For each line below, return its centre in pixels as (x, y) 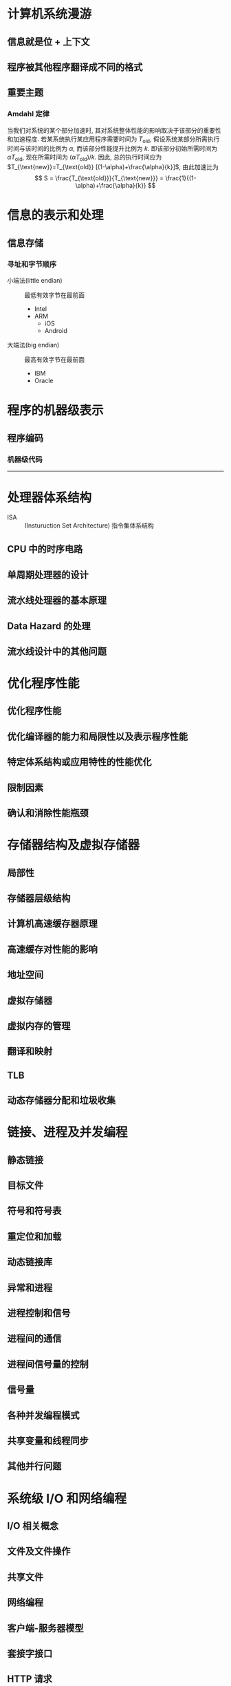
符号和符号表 (34, 1211)
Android (56, 331)
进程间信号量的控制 (48, 1364)
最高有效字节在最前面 (54, 360)
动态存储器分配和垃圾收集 (61, 1100)
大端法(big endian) (33, 345)
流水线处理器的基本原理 (57, 600)
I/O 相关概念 (33, 1525)
